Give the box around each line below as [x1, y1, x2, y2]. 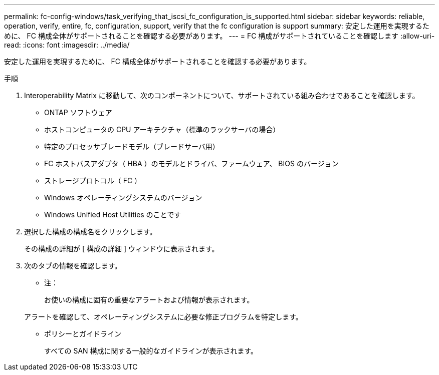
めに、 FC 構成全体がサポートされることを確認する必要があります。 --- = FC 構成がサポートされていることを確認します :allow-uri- [4, 32, 435, 40]
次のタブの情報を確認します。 [24, 261, 122, 270]
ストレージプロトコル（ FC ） [44, 176, 142, 185]
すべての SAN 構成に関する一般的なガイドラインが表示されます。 [44, 346, 258, 355]
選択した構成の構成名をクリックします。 [24, 227, 157, 236]
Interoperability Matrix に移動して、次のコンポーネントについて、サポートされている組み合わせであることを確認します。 [24, 91, 419, 100]
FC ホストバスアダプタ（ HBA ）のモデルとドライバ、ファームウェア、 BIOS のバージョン [44, 159, 339, 168]
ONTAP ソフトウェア [44, 108, 112, 117]
